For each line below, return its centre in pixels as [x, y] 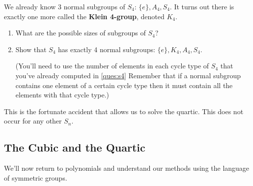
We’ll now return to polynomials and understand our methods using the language [127, 168]
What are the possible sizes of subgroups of [81, 33]
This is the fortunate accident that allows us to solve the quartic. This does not [124, 111]
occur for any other [33, 121]
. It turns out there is [202, 6]
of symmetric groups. [36, 177]
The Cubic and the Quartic [75, 147]
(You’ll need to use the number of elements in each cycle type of [112, 66]
